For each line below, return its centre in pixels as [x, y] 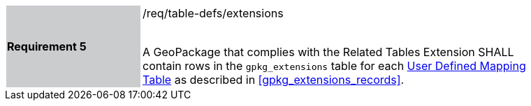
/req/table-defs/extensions [213, 13]
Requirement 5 [47, 46]
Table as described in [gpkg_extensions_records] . [274, 80]
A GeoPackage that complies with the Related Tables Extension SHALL [328, 52]
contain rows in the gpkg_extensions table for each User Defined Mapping [334, 66]
